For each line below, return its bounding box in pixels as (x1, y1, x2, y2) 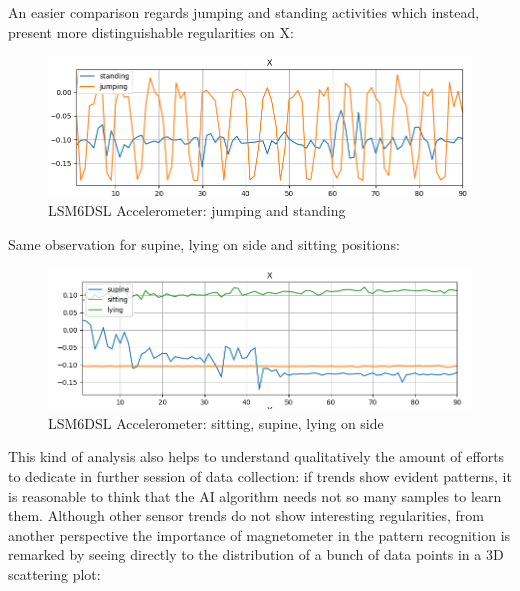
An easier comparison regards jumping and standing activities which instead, (8, 2, 480, 22)
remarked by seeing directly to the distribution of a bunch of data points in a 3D (8, 544, 504, 565)
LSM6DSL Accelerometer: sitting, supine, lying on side (48, 412, 384, 433)
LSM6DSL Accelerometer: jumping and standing (48, 200, 346, 221)
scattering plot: (8, 563, 101, 584)
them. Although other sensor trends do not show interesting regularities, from (8, 505, 484, 526)
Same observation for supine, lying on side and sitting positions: (8, 233, 400, 254)
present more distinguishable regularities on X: (8, 21, 294, 42)
